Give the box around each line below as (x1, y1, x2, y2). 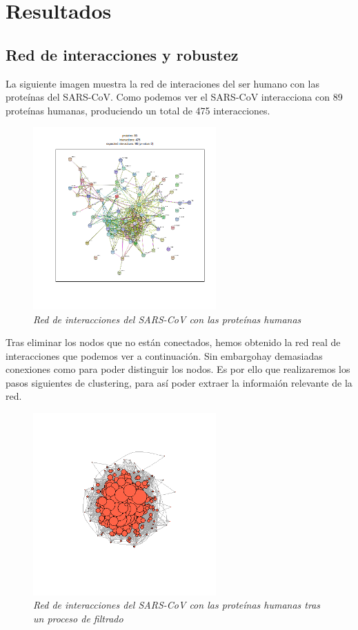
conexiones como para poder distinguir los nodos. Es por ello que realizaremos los (6, 362, 350, 376)
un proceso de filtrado (33, 611, 123, 625)
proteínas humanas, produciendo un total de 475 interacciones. (6, 103, 270, 117)
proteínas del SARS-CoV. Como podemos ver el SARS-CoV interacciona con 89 (6, 90, 343, 104)
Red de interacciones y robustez (6, 43, 239, 65)
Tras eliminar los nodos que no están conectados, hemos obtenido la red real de (6, 335, 341, 349)
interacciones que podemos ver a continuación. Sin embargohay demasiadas (6, 348, 323, 363)
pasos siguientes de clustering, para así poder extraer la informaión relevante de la (6, 375, 352, 389)
